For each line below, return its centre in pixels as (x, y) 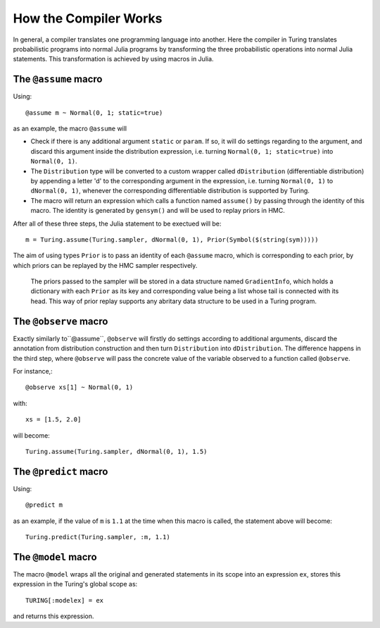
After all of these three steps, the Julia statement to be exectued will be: (117, 223)
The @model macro (55, 557)
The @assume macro (58, 79)
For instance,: (33, 371)
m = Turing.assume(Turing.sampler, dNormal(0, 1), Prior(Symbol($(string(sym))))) (172, 239)
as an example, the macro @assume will (70, 129)
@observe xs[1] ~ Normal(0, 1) (80, 387)
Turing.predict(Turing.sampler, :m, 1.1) (98, 537)
